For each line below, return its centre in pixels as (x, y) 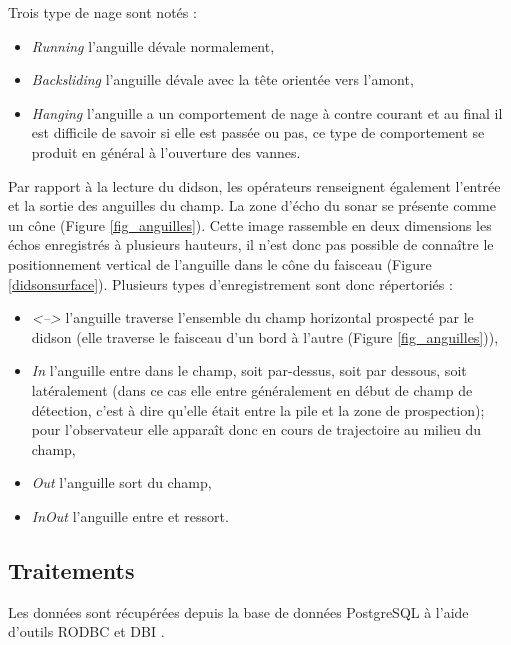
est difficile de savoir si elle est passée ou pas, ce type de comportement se (258, 132)
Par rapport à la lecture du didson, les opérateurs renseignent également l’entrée (254, 185)
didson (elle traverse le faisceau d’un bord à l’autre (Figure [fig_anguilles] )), (265, 336)
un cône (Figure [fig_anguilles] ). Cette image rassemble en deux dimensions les (250, 224)
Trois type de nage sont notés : (102, 12)
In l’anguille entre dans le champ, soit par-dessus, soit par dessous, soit (249, 370)
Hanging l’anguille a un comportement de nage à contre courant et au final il (267, 112)
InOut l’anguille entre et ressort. (130, 515)
